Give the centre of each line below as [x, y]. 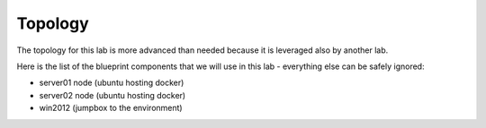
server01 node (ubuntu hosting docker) [112, 83]
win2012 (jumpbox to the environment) [111, 108]
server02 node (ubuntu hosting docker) [112, 95]
